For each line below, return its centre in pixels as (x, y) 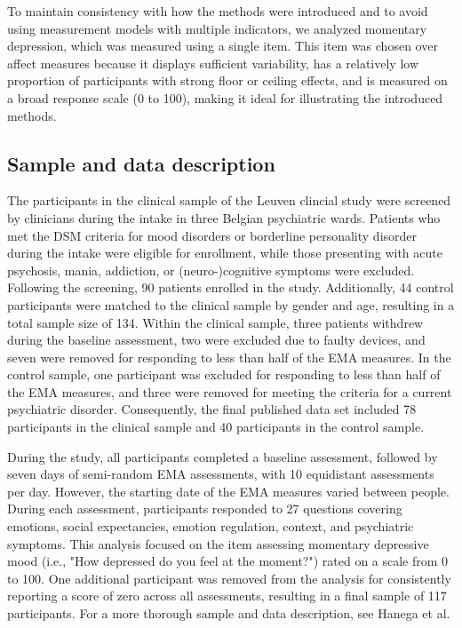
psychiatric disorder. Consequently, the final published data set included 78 (212, 409)
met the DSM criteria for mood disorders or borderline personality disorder (212, 235)
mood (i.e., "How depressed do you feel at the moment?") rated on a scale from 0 (228, 561)
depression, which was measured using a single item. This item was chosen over (223, 46)
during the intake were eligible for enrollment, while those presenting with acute (225, 253)
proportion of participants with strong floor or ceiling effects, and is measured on (227, 80)
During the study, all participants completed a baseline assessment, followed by (223, 456)
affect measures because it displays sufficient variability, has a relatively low (213, 63)
